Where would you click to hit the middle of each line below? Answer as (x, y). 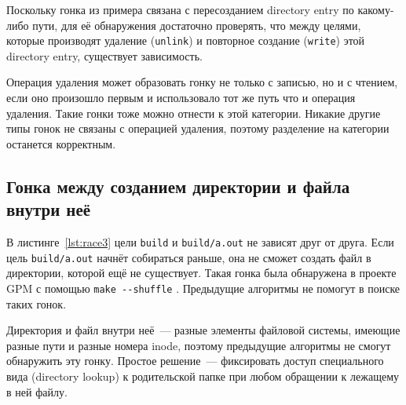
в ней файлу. (37, 391)
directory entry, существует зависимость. (104, 55)
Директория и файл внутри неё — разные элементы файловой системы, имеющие (203, 330)
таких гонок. (37, 303)
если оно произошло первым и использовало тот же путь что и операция (181, 98)
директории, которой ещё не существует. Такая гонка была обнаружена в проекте (201, 273)
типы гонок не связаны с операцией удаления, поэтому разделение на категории (198, 128)
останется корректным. (61, 143)
